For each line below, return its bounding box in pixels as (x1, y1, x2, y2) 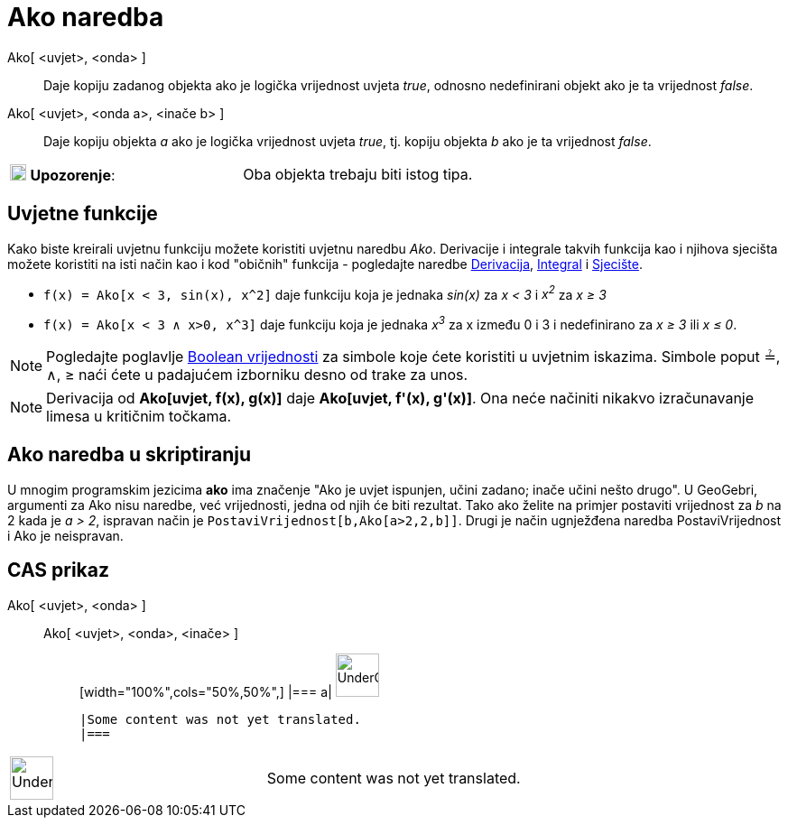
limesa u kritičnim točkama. (46, 406, 232, 425)
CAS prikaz (7, 559, 110, 582)
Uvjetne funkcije (7, 202, 158, 226)
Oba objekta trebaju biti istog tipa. (243, 164, 473, 183)
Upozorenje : (30, 165, 116, 184)
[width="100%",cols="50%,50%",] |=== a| (79, 683, 332, 700)
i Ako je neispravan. (7, 527, 124, 543)
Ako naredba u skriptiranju (7, 443, 252, 467)
